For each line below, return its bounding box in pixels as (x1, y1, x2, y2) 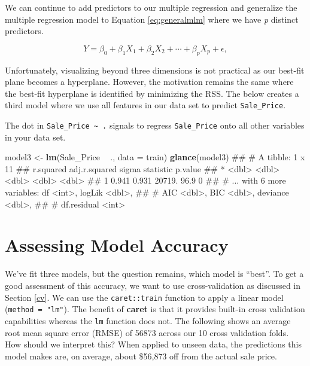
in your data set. (5, 130, 66, 143)
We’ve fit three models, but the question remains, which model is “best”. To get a (5, 267, 304, 280)
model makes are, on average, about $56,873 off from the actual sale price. (5, 349, 277, 362)
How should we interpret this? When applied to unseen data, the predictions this (5, 338, 302, 350)
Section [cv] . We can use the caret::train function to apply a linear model (5, 291, 284, 303)
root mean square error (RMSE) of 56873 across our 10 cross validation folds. (5, 326, 289, 338)
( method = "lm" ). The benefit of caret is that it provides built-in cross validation (5, 303, 305, 315)
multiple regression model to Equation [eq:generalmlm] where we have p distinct (5, 13, 299, 25)
